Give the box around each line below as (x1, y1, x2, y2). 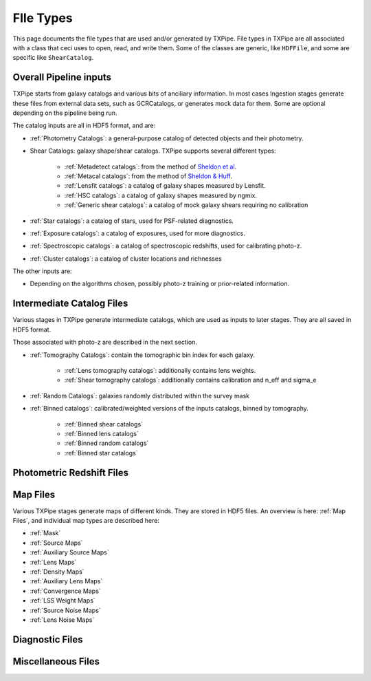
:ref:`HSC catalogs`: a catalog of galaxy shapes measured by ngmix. (64, 191, 258, 199)
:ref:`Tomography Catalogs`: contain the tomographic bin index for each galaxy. (30, 351, 256, 359)
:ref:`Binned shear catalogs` (64, 420, 144, 428)
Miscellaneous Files (12, 656, 100, 667)
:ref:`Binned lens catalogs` (64, 429, 139, 437)
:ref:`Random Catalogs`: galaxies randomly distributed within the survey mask (30, 391, 250, 400)
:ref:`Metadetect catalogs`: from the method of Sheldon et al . (64, 162, 237, 171)
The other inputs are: (12, 267, 72, 275)
